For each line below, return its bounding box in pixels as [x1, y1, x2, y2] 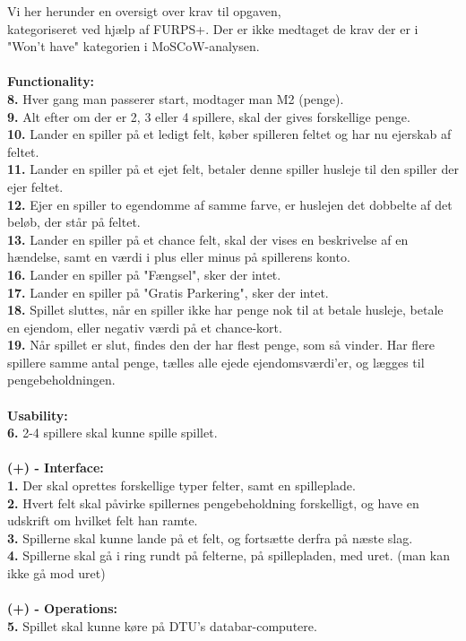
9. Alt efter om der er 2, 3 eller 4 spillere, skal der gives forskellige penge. [7, 107, 410, 126]
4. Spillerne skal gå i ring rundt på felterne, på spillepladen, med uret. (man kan [7, 546, 450, 565]
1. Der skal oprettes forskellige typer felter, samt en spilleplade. [7, 476, 356, 495]
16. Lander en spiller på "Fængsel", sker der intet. [7, 264, 281, 283]
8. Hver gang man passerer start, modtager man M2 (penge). [7, 89, 344, 108]
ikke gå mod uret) [7, 564, 106, 582]
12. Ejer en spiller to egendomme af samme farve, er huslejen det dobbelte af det [7, 195, 453, 213]
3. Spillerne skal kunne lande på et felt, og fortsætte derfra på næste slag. [7, 528, 413, 547]
